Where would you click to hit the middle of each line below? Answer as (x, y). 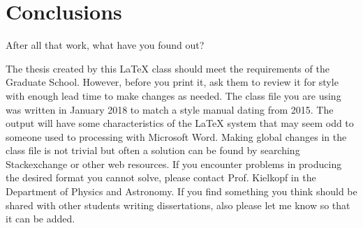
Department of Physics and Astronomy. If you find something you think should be (181, 191)
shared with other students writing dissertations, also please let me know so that (178, 205)
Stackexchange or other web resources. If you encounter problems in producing (174, 164)
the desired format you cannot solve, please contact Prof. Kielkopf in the (161, 177)
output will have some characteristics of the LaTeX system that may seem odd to (180, 123)
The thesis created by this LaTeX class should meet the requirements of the (168, 68)
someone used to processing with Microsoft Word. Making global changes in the (176, 136)
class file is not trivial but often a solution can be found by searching (153, 150)
